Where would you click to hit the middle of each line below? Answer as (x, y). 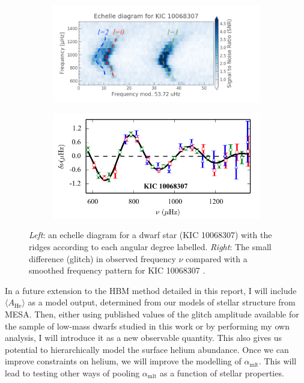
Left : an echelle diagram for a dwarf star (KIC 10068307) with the (150, 235)
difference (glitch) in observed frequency (102, 258)
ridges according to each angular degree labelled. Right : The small (150, 247)
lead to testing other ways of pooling (72, 373)
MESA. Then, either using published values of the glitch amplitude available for (152, 314)
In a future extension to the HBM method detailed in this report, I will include (151, 290)
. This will (278, 361)
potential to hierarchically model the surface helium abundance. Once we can (147, 349)
